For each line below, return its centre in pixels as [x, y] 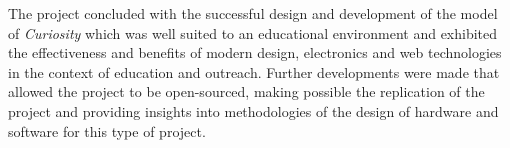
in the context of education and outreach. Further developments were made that [254, 71]
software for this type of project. [107, 130]
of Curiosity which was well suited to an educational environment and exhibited [253, 32]
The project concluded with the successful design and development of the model [253, 13]
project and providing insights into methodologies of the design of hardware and [253, 110]
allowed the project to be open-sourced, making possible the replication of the [246, 91]
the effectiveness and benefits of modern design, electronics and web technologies [255, 52]
